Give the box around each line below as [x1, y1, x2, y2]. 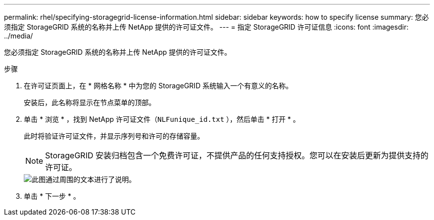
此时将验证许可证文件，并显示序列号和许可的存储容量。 [24, 132, 204, 140]
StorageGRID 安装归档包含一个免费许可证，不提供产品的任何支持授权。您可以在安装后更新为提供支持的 [45, 150, 429, 160]
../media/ [4, 32, 33, 40]
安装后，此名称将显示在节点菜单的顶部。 [24, 98, 156, 107]
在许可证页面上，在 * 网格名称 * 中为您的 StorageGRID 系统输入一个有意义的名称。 [24, 81, 293, 90]
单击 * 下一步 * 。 [24, 192, 80, 200]
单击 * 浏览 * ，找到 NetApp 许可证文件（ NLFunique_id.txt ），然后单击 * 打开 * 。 [24, 115, 300, 123]
